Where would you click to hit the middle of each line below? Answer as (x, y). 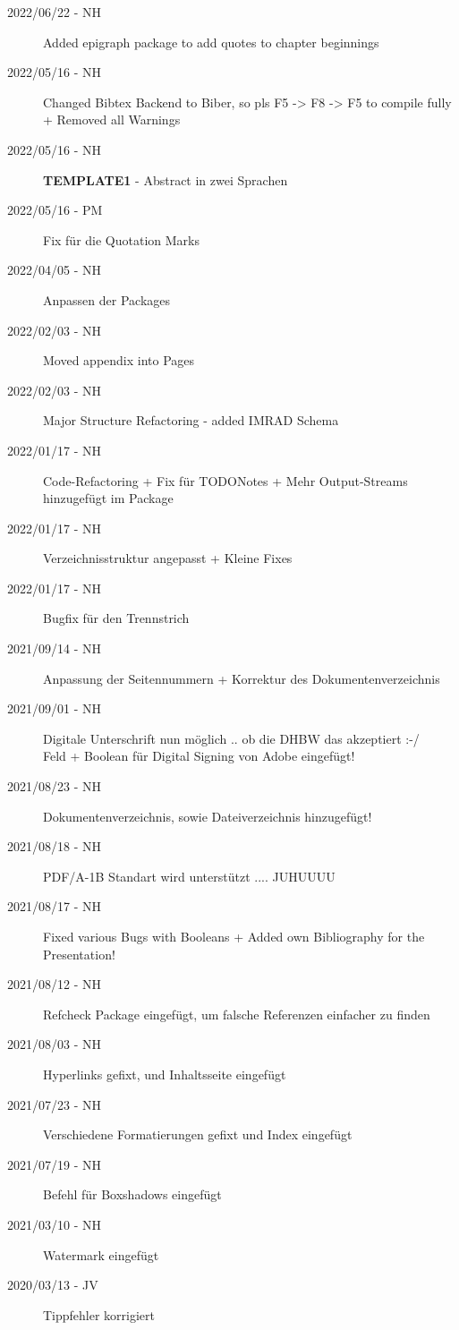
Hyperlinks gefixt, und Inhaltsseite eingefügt (165, 1074)
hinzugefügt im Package (108, 498)
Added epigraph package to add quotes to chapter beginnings (211, 42)
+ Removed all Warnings (112, 119)
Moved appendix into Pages (119, 360)
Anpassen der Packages (107, 299)
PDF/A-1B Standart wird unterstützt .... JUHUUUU (189, 876)
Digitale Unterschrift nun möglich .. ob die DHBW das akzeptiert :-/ (231, 738)
